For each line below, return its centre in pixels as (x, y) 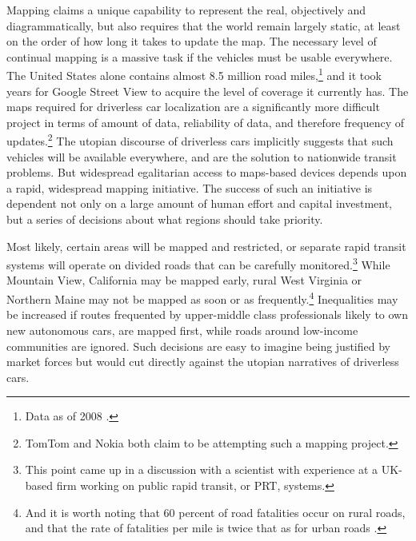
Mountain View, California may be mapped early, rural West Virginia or (184, 280)
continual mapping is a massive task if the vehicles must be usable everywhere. (200, 56)
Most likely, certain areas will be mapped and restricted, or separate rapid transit (206, 246)
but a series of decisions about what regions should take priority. (165, 219)
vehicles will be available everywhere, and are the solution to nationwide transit (202, 156)
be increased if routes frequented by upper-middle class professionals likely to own (208, 314)
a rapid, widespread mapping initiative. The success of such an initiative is (190, 187)
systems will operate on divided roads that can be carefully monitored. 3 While (198, 263)
